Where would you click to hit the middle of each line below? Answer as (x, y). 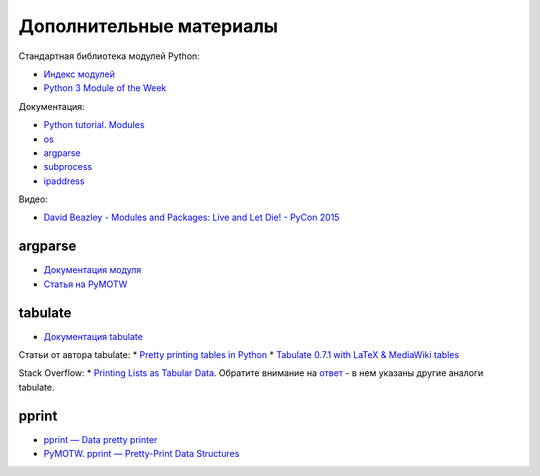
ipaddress (64, 181)
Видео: (33, 199)
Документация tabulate (93, 336)
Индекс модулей (79, 74)
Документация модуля (92, 270)
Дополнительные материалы (148, 26)
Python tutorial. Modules (94, 125)
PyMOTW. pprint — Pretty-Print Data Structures (141, 454)
